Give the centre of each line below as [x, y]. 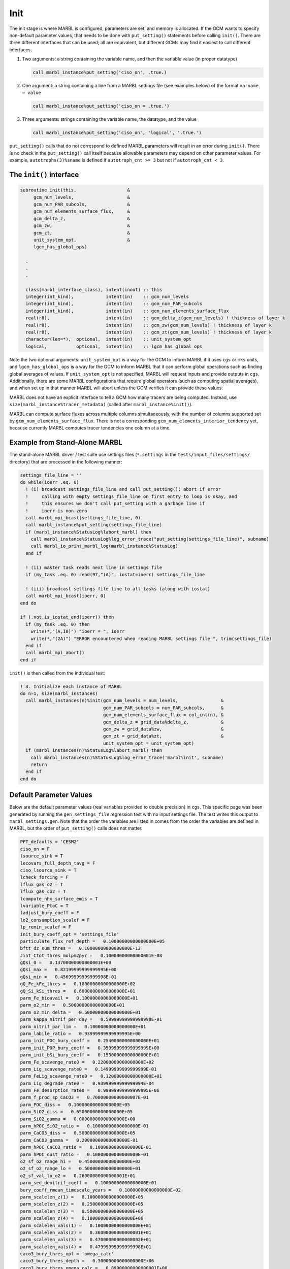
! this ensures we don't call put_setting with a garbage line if [115, 504]
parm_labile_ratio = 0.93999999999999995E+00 [80, 1033]
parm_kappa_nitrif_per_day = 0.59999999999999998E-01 [91, 1020]
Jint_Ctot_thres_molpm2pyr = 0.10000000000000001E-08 [91, 955]
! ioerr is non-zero [56, 511]
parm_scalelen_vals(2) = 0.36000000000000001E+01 [86, 1232]
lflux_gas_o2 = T [42, 884]
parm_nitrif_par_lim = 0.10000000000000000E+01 [83, 1026]
